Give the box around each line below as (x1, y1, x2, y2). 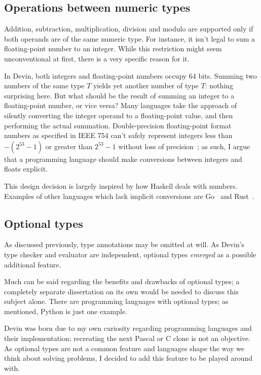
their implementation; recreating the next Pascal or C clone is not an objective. (4, 333, 251, 344)
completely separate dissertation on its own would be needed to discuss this (4, 286, 239, 296)
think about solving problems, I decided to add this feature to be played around (4, 353, 253, 363)
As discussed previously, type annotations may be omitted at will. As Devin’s (4, 239, 245, 250)
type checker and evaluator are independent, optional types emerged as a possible (4, 249, 256, 259)
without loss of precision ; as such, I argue (118, 141, 250, 151)
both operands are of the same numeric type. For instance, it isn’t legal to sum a (4, 33, 255, 44)
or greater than (45, 141, 93, 151)
